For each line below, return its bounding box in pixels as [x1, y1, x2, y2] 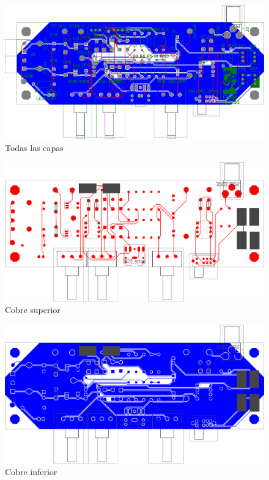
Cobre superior [5, 303, 61, 316]
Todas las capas [5, 141, 64, 153]
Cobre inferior [5, 465, 57, 478]
